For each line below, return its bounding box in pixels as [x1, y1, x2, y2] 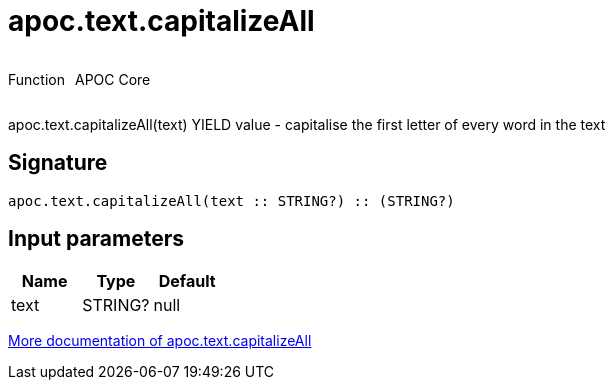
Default [158, 271, 216, 292]
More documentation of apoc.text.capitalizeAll [8, 332, 312, 350]
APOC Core [74, 70, 151, 88]
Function [8, 70, 65, 88]
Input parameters [8, 226, 185, 252]
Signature [8, 150, 108, 176]
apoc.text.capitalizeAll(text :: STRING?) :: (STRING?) [8, 192, 455, 209]
